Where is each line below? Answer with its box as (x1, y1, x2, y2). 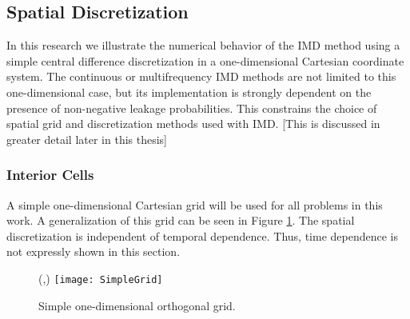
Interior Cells (6, 165, 94, 185)
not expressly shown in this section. (6, 243, 181, 260)
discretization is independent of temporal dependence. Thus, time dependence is (6, 227, 398, 244)
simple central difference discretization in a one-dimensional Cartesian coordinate (6, 52, 404, 69)
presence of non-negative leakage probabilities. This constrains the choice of (6, 99, 377, 116)
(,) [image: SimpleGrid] (38, 269, 163, 286)
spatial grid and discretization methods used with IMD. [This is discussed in (6, 115, 380, 132)
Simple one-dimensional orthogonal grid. (38, 297, 236, 313)
